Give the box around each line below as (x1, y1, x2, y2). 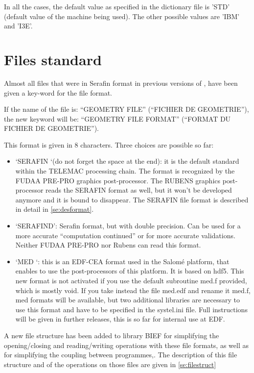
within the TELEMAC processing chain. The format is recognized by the (15, 166, 235, 176)
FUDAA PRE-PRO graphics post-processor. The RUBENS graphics (15, 175, 221, 185)
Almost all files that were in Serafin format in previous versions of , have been (4, 77, 238, 88)
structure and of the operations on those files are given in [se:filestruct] (4, 359, 216, 369)
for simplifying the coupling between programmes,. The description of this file (4, 349, 237, 360)
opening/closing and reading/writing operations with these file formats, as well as (4, 340, 249, 350)
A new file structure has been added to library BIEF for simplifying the (4, 330, 219, 340)
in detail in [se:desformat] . (15, 204, 94, 214)
